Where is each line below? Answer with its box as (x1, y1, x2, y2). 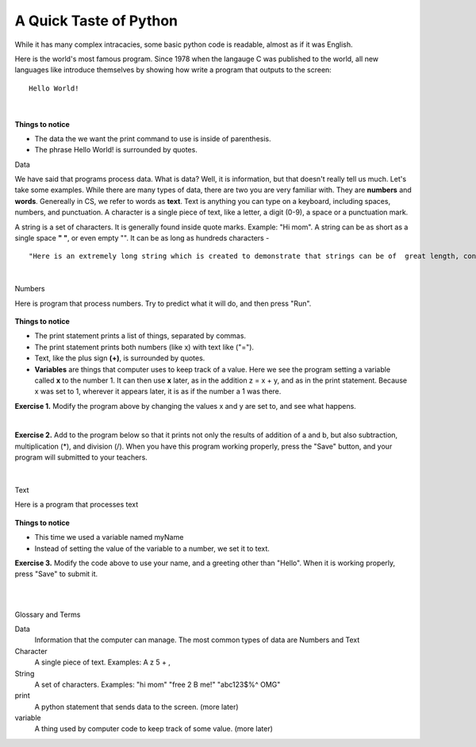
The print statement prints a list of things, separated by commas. (34, 331, 246, 341)
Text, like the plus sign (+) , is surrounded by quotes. (34, 353, 205, 363)
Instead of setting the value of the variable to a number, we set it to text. (34, 544, 270, 553)
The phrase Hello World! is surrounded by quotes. (34, 145, 198, 155)
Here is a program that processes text (14, 500, 139, 510)
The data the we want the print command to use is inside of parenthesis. (34, 133, 271, 143)
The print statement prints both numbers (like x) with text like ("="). (34, 342, 254, 352)
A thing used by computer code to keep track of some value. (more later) (34, 724, 274, 734)
